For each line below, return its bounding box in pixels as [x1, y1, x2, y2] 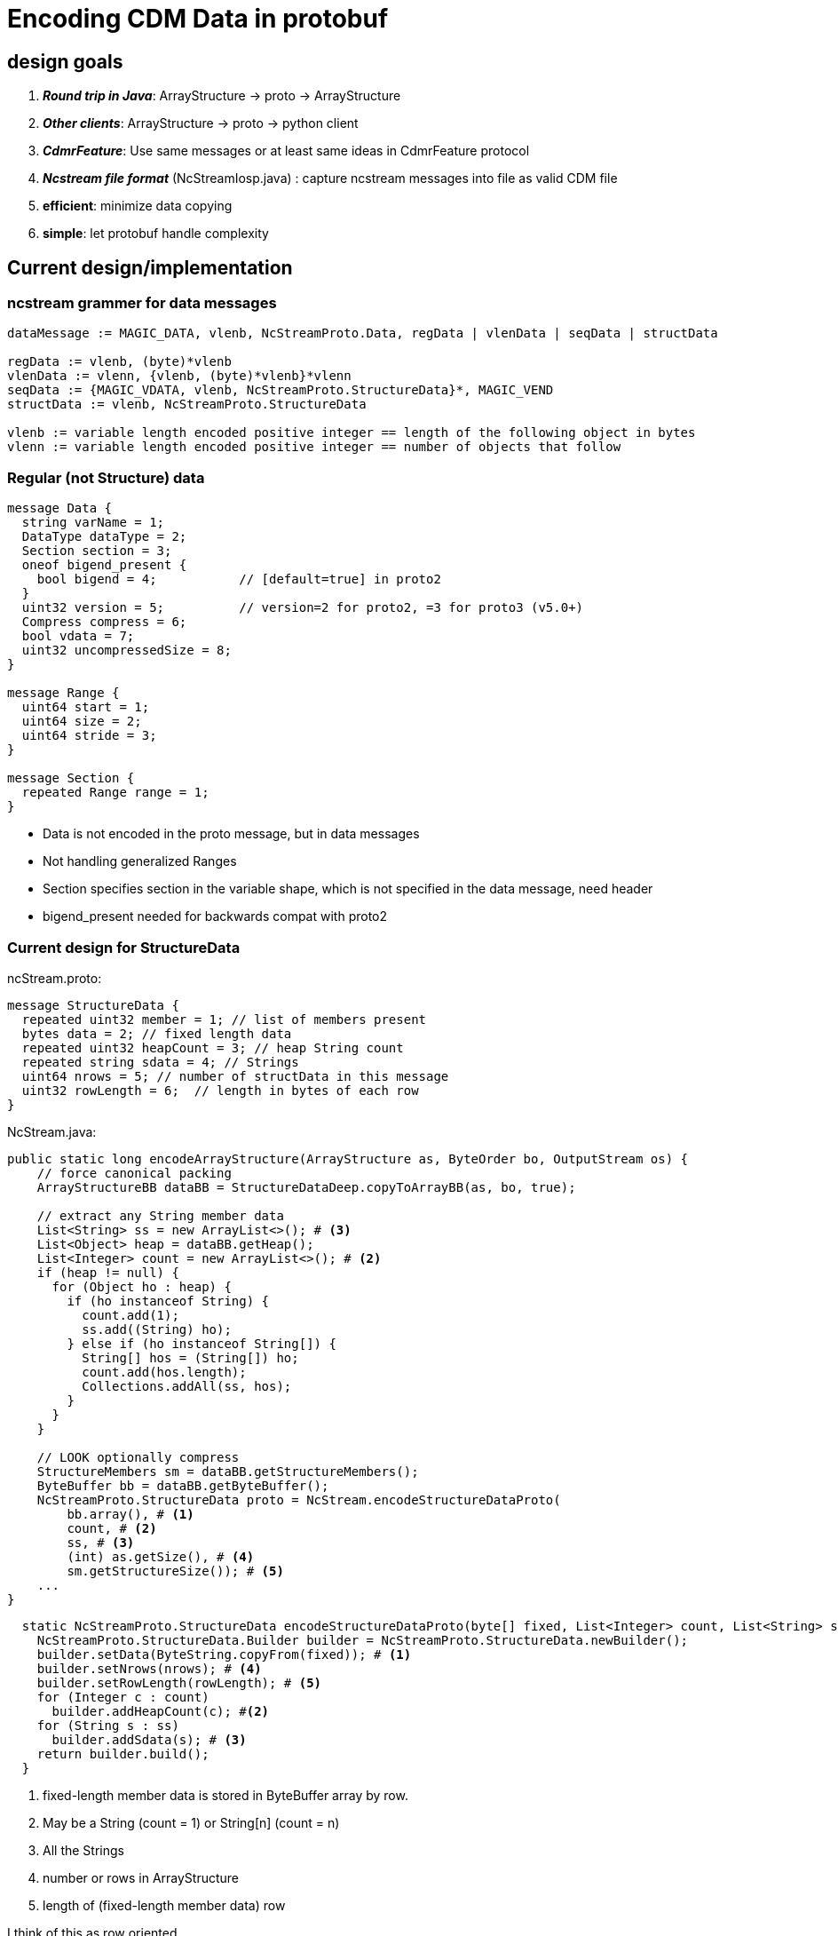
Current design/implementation [7, 256, 293, 279]
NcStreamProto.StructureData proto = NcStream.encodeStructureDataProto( [36, 1492, 561, 1507]
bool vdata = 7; [21, 629, 135, 644]
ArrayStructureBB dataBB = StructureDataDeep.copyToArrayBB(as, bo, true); [36, 1179, 576, 1194]
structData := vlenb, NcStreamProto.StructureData [7, 397, 367, 412]
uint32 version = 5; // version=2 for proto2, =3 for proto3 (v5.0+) [21, 600, 584, 615]
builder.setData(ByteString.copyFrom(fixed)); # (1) [36, 1646, 412, 1662]
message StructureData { [7, 997, 179, 1012]
